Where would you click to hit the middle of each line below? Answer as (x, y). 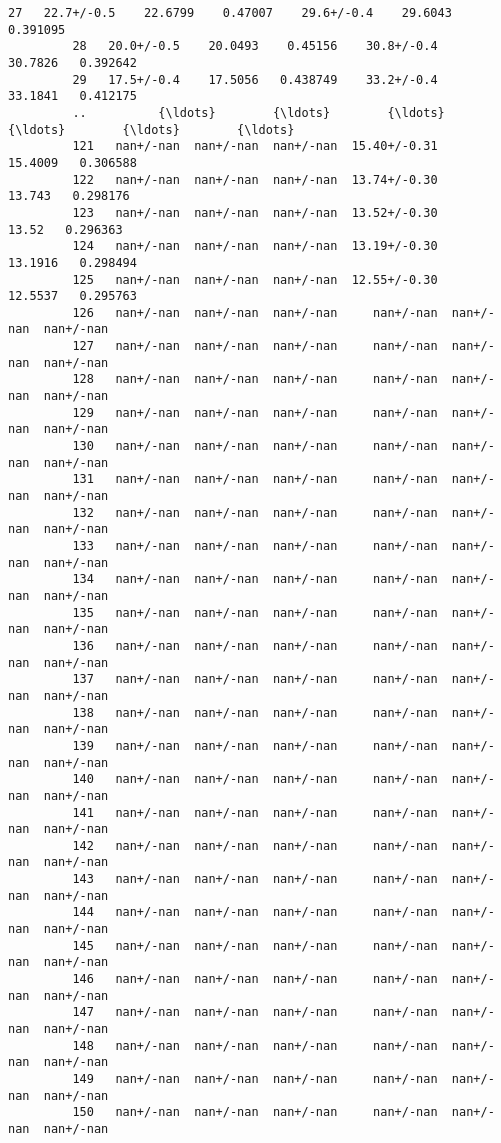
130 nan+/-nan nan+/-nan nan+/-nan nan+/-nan (255, 446)
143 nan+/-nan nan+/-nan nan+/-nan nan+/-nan (255, 879)
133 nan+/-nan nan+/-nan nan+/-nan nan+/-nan (255, 546)
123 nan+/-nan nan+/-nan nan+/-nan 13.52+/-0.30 (255, 212)
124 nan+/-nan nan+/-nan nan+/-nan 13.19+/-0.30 (255, 246)
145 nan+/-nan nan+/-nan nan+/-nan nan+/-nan (255, 945)
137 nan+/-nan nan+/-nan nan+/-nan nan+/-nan (255, 679)
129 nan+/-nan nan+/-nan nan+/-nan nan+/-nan (255, 412)
